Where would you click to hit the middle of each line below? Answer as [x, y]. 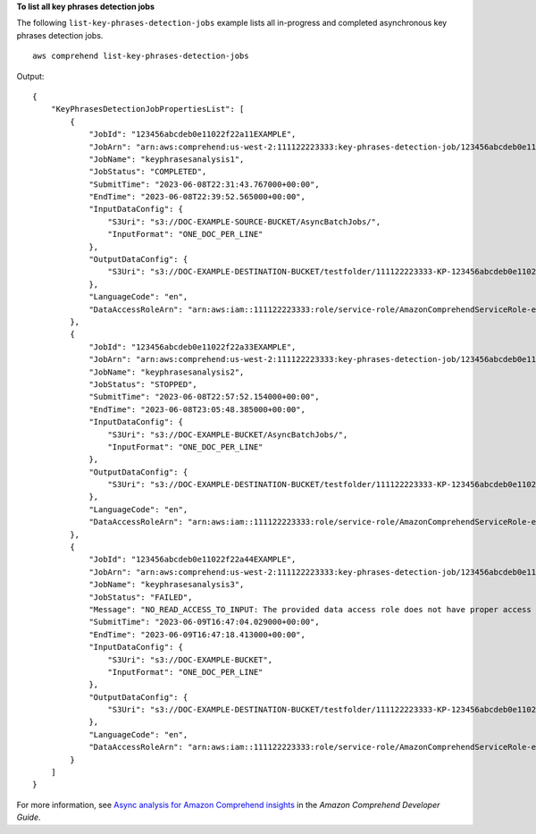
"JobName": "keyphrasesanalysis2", [167, 372]
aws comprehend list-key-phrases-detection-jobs [141, 56]
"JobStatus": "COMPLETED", [148, 172]
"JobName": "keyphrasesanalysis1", [167, 159]
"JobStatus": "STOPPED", [143, 384]
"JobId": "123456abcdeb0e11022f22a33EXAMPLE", [193, 347]
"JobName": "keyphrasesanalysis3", [167, 585]
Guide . [29, 817]
